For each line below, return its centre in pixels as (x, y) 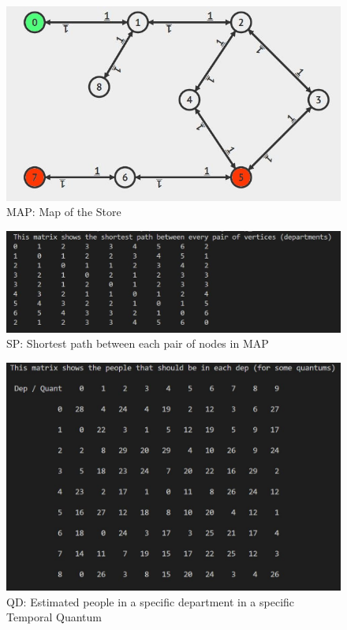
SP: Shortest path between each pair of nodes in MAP (138, 343)
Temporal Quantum (54, 617)
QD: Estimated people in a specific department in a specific (151, 601)
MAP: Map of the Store (64, 212)
